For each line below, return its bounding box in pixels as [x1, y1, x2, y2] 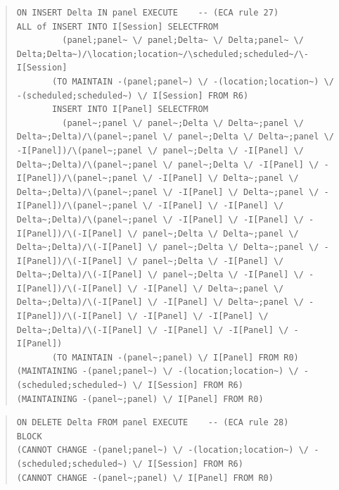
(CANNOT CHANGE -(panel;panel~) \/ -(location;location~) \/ [16, 445, 309, 456]
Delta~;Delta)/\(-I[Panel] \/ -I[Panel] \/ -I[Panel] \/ [16, 325, 289, 335]
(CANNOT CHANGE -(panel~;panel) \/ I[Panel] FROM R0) [16, 472, 274, 483]
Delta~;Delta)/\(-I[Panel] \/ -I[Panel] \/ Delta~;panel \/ [16, 297, 304, 308]
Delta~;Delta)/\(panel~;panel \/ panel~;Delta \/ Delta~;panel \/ [16, 132, 334, 142]
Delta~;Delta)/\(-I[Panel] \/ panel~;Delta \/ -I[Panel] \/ [16, 270, 304, 280]
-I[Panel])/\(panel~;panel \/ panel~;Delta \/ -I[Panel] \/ [16, 145, 304, 156]
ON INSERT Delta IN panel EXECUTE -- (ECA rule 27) [16, 8, 279, 18]
